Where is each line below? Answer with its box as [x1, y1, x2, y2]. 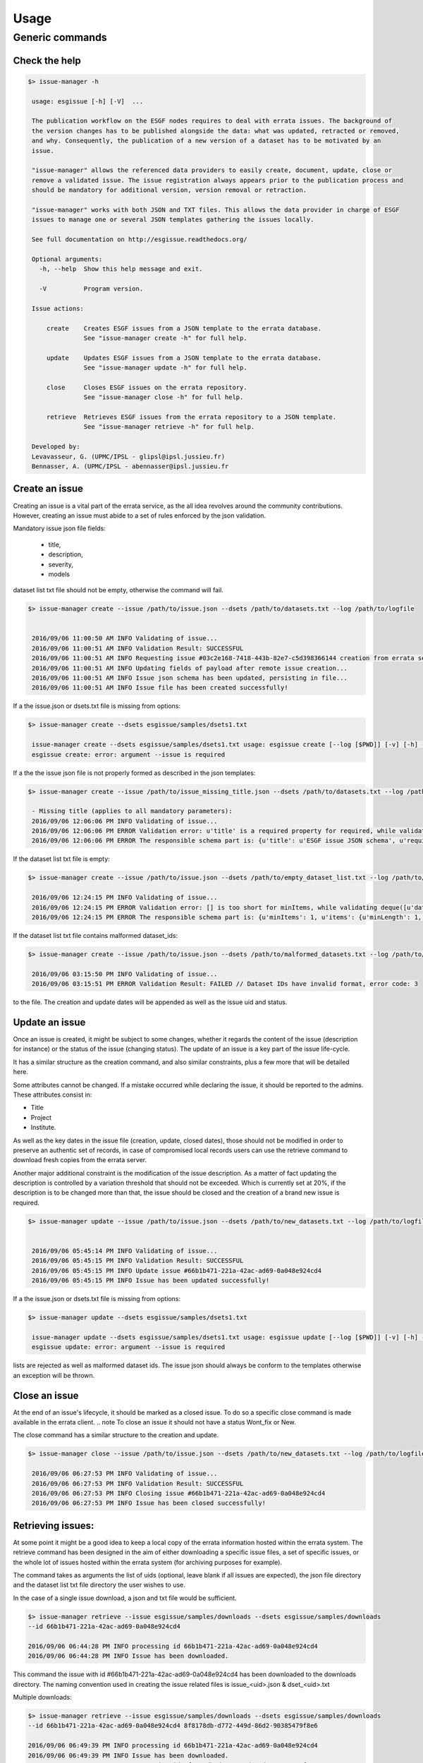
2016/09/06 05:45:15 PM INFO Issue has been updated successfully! [32, 1276, 270, 1285]
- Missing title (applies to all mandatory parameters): [32, 807, 233, 815]
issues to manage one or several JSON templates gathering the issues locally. [32, 216, 314, 224]
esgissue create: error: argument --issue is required [32, 750, 226, 758]
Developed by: [32, 443, 80, 451]
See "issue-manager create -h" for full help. [83, 334, 247, 342]
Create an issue [13, 483, 84, 495]
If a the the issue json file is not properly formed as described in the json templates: [13, 769, 256, 777]
